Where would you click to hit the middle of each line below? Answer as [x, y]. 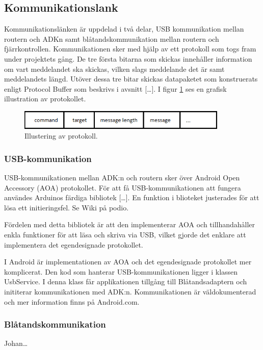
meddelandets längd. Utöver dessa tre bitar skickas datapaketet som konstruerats [131, 79]
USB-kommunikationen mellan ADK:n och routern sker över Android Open [122, 178]
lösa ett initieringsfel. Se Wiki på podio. [67, 207]
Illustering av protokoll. [61, 136]
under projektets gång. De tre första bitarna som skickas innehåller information [128, 58]
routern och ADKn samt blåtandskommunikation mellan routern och [112, 38]
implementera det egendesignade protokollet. [74, 244]
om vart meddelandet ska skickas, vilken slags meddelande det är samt [114, 69]
